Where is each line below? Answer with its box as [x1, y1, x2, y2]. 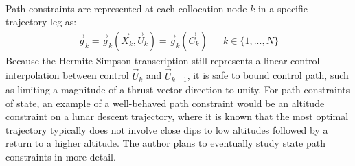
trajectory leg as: [5, 14, 77, 29]
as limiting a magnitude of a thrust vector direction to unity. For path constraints [5, 82, 350, 97]
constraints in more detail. [5, 150, 116, 164]
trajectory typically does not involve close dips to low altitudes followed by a [5, 122, 328, 137]
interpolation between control [5, 68, 129, 82]
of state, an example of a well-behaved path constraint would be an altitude [5, 95, 325, 110]
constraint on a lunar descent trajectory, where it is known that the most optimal [5, 109, 349, 123]
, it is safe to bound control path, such [187, 68, 349, 82]
